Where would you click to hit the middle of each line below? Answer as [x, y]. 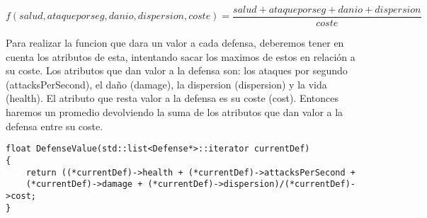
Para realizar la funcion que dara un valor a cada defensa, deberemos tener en [175, 43]
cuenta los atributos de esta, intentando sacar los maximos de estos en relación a [181, 56]
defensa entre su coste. [55, 126]
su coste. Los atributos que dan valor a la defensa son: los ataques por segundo [177, 70]
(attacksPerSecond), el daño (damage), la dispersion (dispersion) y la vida [166, 84]
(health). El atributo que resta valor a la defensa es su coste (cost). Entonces [172, 98]
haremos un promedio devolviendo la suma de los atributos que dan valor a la [175, 112]
